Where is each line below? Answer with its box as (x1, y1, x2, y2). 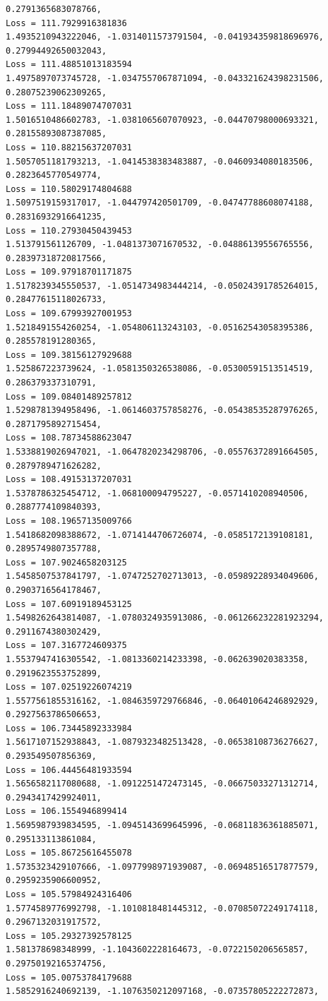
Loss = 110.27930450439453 (6, 225, 132, 236)
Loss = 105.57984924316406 (6, 889, 132, 899)
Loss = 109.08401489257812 (6, 391, 132, 402)
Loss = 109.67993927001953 (6, 308, 132, 319)
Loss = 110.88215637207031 (6, 142, 132, 152)
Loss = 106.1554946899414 (6, 806, 127, 817)
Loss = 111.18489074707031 (6, 101, 132, 112)
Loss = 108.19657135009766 (6, 515, 132, 526)
